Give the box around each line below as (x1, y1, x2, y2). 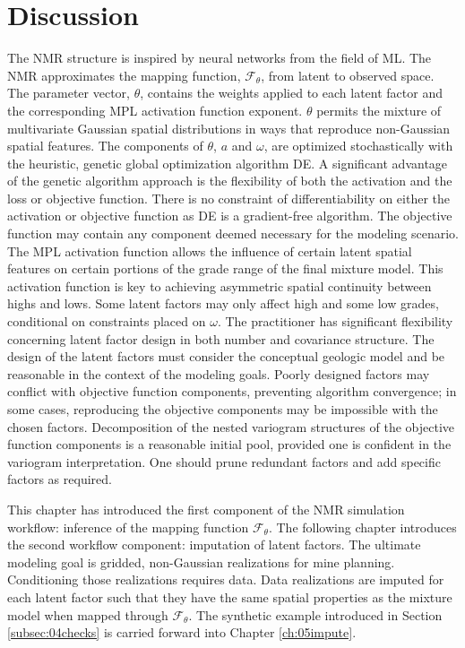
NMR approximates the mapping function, (7, 65, 241, 84)
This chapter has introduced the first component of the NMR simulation (7, 499, 405, 518)
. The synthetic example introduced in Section (188, 605, 443, 624)
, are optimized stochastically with (263, 136, 453, 155)
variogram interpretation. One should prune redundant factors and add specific (7, 452, 441, 471)
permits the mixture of (316, 100, 442, 119)
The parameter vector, (7, 83, 130, 102)
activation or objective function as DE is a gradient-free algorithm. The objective (7, 206, 452, 225)
